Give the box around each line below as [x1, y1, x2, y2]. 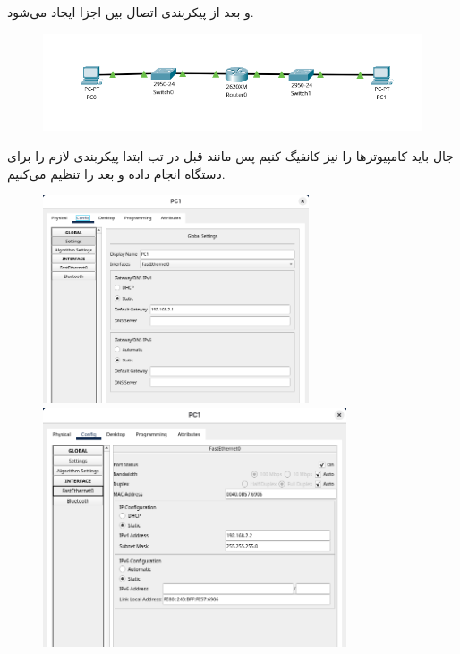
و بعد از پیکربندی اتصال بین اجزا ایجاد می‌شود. [7, 3, 254, 21]
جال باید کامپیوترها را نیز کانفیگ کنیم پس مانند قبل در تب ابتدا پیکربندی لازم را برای [7, 147, 454, 166]
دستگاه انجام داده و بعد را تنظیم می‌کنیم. [7, 164, 226, 183]
